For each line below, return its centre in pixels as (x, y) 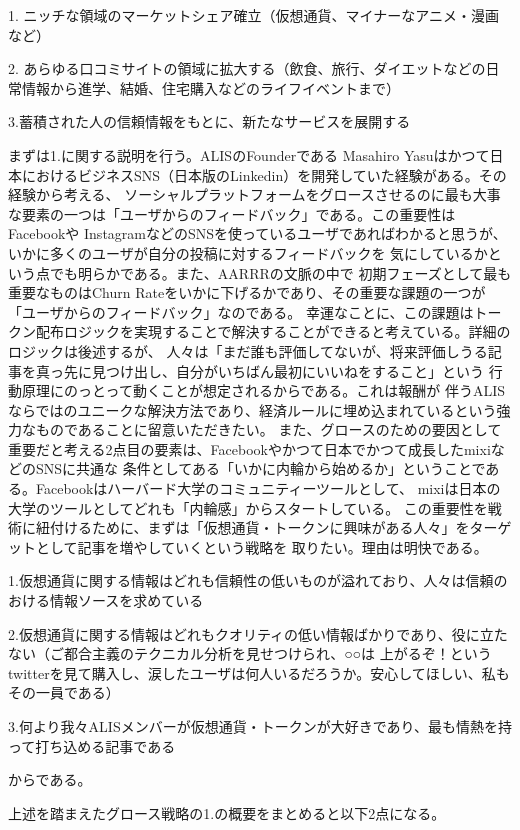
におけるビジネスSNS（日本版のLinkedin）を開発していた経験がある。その (264, 174)
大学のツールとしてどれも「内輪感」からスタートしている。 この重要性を (248, 507)
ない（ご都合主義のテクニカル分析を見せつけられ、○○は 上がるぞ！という (250, 653)
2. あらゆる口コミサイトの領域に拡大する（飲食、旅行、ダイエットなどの (247, 68)
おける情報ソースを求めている (106, 600)
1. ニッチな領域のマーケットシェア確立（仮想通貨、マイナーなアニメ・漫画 (253, 15)
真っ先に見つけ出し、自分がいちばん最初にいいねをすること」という (259, 370)
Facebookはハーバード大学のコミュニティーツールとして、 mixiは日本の (268, 488)
